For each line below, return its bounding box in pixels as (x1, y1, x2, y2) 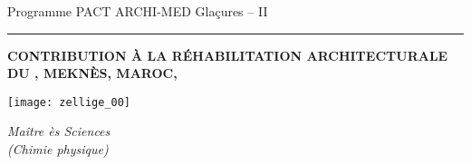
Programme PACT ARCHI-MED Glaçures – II (7, 2, 268, 20)
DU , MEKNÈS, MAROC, (7, 63, 178, 82)
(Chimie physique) (7, 140, 109, 159)
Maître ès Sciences (7, 121, 111, 141)
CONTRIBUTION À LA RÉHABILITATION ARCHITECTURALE (7, 45, 448, 64)
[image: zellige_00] (7, 95, 131, 109)
